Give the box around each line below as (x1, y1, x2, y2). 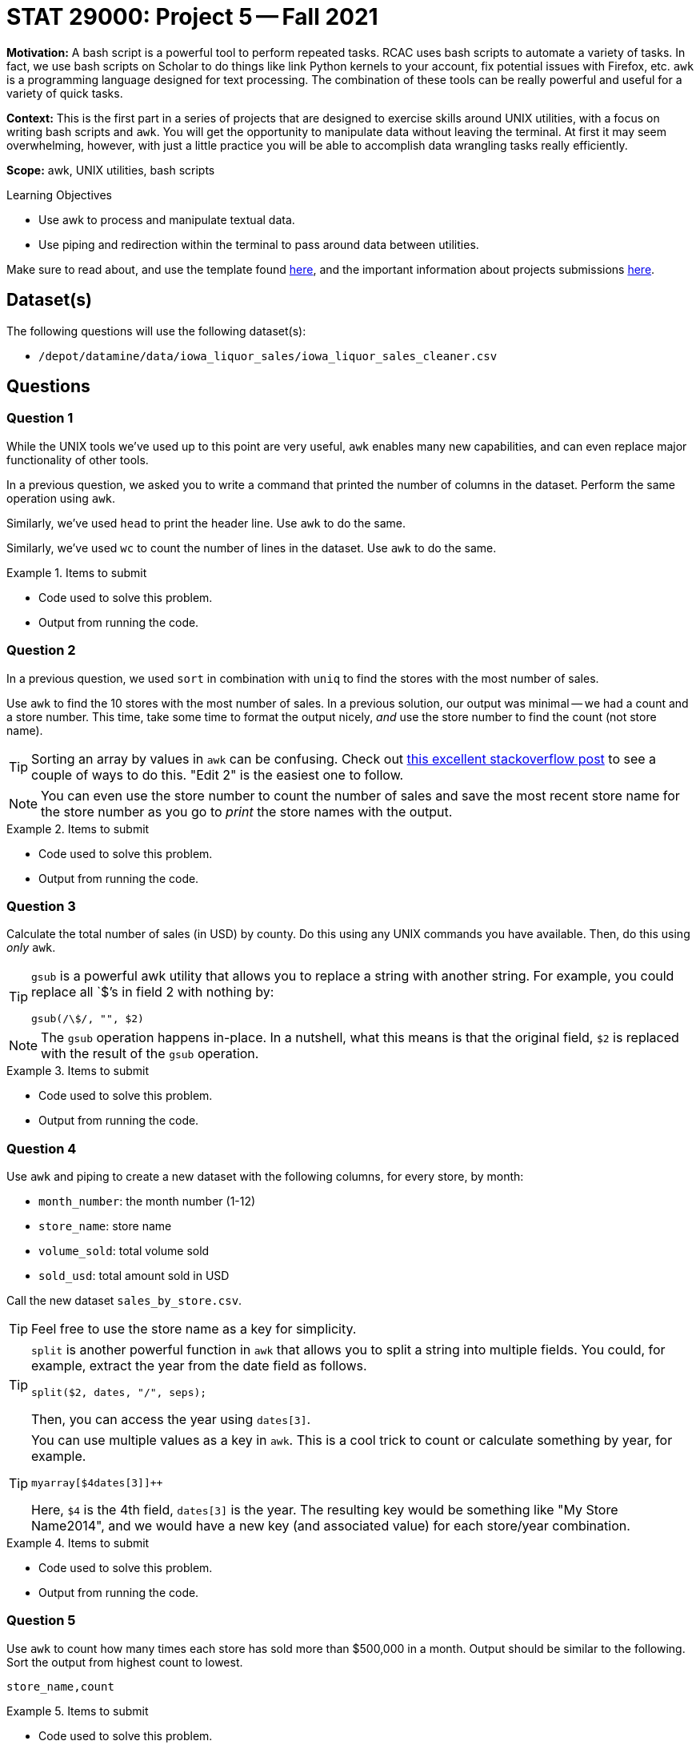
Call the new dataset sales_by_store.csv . (6, 1294, 242, 1308)
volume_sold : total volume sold (38, 1244, 210, 1258)
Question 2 (6, 642, 76, 659)
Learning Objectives (6, 187, 112, 202)
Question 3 (6, 897, 76, 914)
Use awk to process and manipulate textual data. (38, 212, 295, 227)
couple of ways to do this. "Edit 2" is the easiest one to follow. (31, 766, 404, 783)
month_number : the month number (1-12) (38, 1194, 256, 1209)
